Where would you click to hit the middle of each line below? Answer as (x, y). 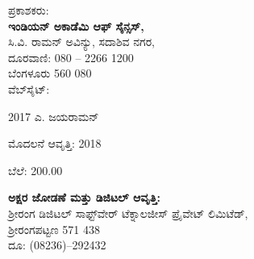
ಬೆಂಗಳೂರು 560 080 (50, 73)
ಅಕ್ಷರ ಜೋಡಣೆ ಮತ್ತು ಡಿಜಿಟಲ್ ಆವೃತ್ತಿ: (84, 197)
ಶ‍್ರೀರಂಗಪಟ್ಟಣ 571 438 (54, 229)
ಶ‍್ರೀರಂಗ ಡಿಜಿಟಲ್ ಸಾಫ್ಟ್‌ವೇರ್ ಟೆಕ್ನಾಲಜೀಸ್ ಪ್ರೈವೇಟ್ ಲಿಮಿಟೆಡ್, (128, 213)
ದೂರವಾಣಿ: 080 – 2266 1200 (71, 57)
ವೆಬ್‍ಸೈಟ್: (29, 88)
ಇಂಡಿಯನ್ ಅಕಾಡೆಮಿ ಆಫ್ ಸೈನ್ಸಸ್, (76, 25)
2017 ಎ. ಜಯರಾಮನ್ (54, 116)
